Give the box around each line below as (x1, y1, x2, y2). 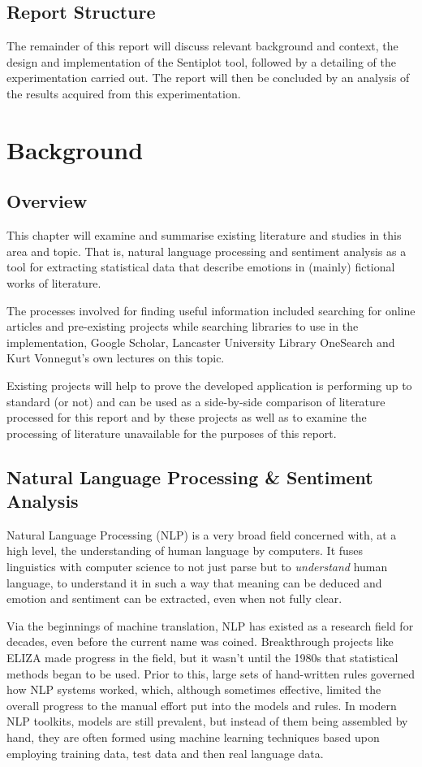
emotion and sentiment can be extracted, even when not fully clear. (6, 590, 342, 607)
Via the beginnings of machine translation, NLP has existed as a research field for (6, 617, 414, 634)
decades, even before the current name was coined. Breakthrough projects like (6, 633, 394, 650)
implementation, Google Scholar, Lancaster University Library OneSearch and (6, 333, 395, 350)
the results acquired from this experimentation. (6, 84, 241, 102)
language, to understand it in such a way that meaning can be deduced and (6, 574, 382, 591)
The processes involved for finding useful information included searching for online (6, 301, 416, 318)
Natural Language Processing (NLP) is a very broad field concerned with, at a (6, 526, 397, 543)
